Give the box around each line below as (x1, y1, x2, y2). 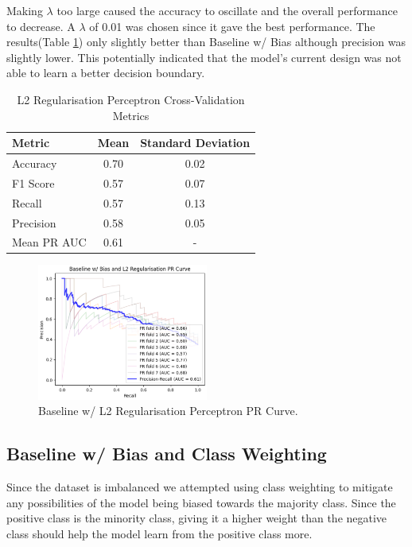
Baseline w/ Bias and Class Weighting (6, 441, 327, 466)
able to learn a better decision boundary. (6, 64, 205, 81)
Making (6, 2, 43, 18)
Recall (12, 194, 42, 211)
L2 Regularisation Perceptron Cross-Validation (17, 91, 245, 107)
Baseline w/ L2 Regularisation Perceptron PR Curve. (38, 402, 298, 419)
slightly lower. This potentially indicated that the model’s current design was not (6, 48, 402, 65)
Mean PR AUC (12, 234, 87, 250)
